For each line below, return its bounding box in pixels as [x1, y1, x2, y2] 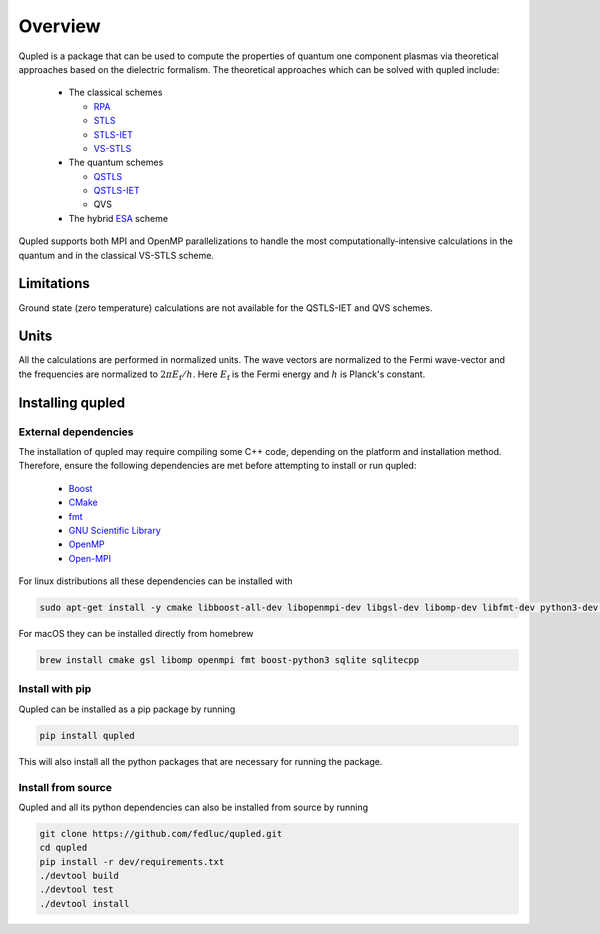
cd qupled [39, 842, 88, 854]
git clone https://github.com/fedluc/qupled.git [39, 828, 283, 839]
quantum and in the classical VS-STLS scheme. [18, 249, 215, 261]
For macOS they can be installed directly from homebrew [18, 628, 254, 640]
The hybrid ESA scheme [68, 212, 169, 224]
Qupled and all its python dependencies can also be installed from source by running [18, 801, 369, 813]
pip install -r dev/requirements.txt [39, 856, 225, 867]
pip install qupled [39, 730, 135, 741]
